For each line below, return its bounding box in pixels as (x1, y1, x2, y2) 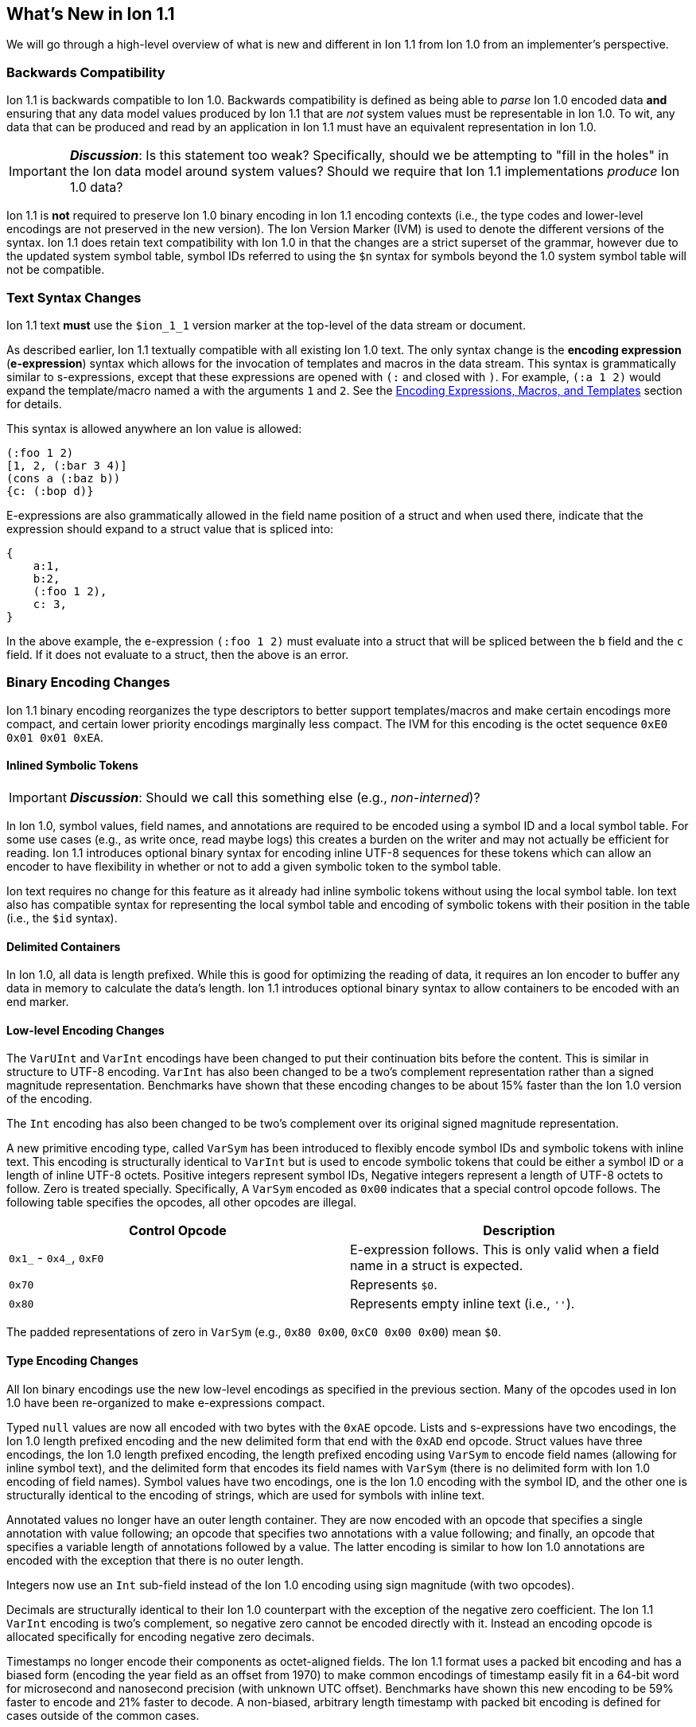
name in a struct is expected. (350, 1257, 523, 1274)
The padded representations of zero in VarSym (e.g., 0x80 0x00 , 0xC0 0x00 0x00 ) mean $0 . (6, 1325, 501, 1339)
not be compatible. (6, 263, 105, 277)
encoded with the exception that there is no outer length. (6, 1553, 304, 1567)
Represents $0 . (350, 1277, 437, 1293)
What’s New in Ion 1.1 (6, 4, 175, 24)
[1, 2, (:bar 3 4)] (6, 458, 127, 472)
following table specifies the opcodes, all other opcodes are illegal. (6, 1195, 357, 1210)
